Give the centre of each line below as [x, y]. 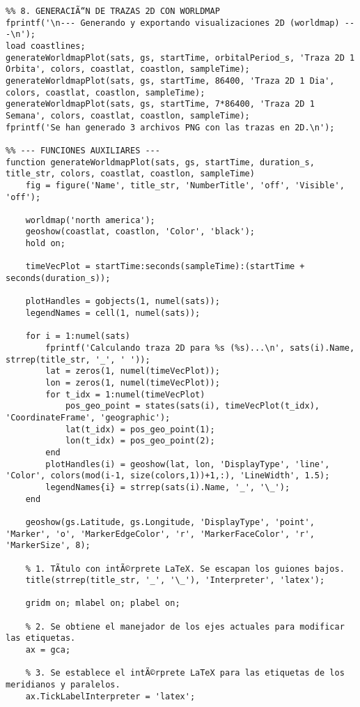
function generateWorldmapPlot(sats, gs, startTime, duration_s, [160, 162]
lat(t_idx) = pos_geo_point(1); [140, 429]
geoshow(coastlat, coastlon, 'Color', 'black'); [140, 232]
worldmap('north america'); [90, 220]
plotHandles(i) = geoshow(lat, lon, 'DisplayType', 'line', [188, 464]
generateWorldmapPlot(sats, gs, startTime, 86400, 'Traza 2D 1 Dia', [170, 81]
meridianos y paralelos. [63, 685]
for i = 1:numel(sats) [78, 336]
